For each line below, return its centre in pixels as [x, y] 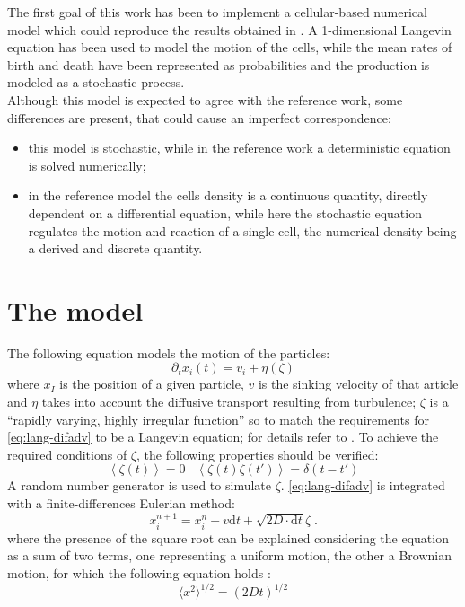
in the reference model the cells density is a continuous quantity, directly [228, 195]
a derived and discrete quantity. [115, 248]
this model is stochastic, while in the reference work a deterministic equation [239, 148]
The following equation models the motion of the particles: [169, 352]
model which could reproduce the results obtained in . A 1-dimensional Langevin [229, 29]
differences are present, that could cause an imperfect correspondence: [199, 117]
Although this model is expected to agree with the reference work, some [205, 99]
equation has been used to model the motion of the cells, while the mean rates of [230, 47]
